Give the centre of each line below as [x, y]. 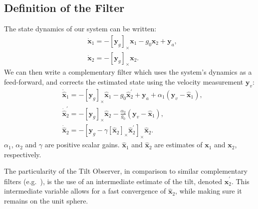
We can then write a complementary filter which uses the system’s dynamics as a [128, 72]
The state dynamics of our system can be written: [80, 29]
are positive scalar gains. [82, 145]
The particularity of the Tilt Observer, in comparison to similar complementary [126, 171]
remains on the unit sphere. [46, 200]
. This [240, 181]
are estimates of [178, 145]
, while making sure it [209, 191]
